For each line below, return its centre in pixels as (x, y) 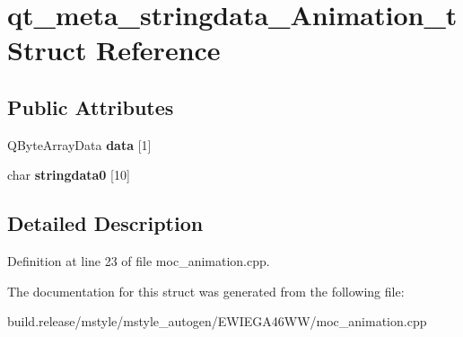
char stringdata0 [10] (69, 175)
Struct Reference (114, 50)
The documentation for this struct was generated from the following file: (206, 291)
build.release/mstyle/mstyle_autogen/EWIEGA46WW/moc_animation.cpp (217, 321)
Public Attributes (91, 106)
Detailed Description (105, 223)
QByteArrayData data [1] (79, 144)
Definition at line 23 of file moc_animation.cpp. (139, 261)
